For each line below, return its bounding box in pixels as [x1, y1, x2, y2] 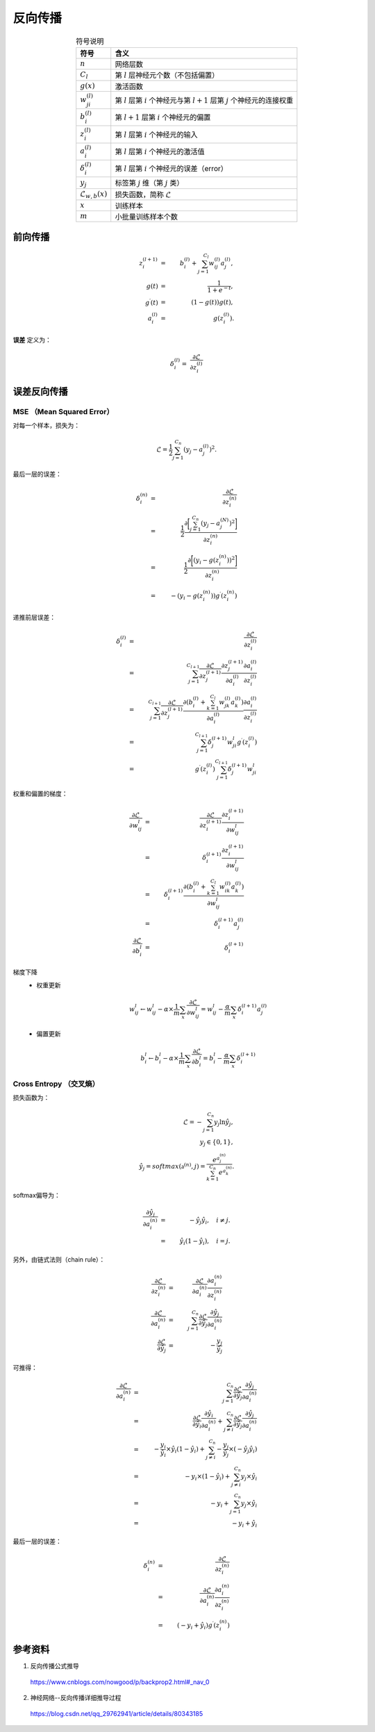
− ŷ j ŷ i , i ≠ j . [189, 1216, 231, 1226]
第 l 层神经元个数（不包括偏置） [115, 70, 219, 80]
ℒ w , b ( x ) [80, 190, 108, 200]
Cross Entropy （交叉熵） [12, 1079, 100, 1089]
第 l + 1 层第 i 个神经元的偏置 [115, 113, 211, 122]
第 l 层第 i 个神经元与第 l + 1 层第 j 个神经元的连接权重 [115, 95, 294, 105]
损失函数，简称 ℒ [115, 190, 172, 199]
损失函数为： [12, 1094, 50, 1102]
